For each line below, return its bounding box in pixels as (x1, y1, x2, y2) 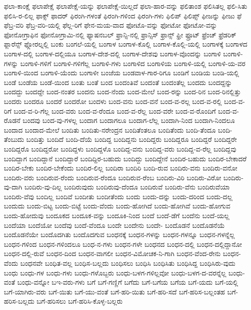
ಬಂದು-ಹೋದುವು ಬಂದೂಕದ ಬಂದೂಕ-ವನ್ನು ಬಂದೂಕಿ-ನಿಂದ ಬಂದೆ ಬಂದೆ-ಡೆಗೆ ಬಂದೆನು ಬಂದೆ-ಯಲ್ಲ (4, 210, 230, 221)
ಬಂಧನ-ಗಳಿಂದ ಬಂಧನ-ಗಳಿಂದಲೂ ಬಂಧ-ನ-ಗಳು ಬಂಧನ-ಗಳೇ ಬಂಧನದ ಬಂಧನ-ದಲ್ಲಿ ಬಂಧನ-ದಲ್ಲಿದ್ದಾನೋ (4, 239, 242, 249)
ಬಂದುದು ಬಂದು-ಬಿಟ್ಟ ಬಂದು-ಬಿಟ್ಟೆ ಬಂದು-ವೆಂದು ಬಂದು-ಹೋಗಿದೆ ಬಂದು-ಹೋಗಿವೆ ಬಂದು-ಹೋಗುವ (4, 201, 231, 211)
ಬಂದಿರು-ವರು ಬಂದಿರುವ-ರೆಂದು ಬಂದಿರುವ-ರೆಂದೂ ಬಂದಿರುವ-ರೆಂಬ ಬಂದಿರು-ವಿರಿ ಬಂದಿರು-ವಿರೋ (4, 172, 221, 182)
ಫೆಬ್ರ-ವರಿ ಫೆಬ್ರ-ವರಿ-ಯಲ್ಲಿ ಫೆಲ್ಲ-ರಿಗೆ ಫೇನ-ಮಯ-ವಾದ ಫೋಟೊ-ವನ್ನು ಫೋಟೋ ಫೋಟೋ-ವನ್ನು (4, 20, 218, 30)
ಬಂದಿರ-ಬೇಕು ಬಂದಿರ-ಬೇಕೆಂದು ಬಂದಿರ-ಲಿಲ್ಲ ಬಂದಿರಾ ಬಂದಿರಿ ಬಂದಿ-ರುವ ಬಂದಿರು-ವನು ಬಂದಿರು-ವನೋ (4, 163, 237, 173)
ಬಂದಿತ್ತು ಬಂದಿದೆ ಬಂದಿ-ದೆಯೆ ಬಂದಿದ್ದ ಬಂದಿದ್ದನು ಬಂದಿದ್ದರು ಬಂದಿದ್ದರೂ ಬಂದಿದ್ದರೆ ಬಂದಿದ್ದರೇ (26, 134, 237, 144)
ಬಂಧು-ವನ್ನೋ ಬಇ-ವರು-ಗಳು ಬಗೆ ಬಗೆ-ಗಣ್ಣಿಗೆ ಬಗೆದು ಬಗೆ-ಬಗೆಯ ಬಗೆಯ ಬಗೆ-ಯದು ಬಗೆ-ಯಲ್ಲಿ (17, 277, 238, 287)
